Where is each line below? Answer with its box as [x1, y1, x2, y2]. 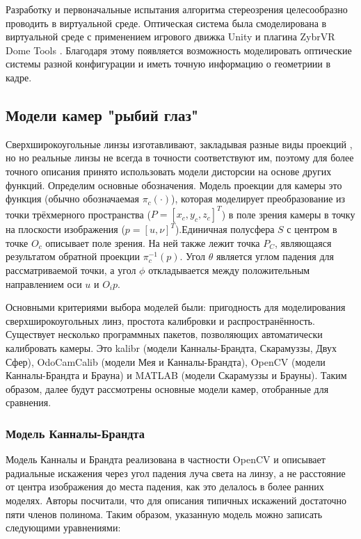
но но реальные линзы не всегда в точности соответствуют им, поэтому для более [6, 150, 354, 165]
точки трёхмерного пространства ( [6, 207, 151, 221]
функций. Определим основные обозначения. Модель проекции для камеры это [6, 177, 342, 192]
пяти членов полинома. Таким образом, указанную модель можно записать [6, 506, 323, 521]
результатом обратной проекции [6, 249, 141, 264]
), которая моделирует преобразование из [171, 191, 346, 206]
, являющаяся [275, 235, 332, 250]
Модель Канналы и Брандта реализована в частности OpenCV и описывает [6, 452, 326, 467]
